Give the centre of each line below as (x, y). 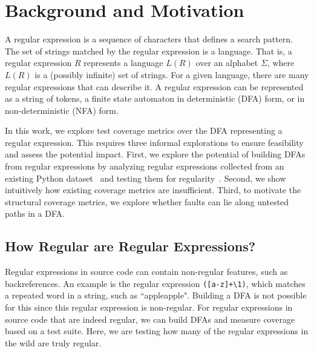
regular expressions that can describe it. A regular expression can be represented (154, 86)
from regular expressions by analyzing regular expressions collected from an (145, 166)
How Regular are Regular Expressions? (130, 246)
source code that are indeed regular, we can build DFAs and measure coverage (150, 319)
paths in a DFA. (35, 213)
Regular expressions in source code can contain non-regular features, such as (146, 272)
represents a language (123, 63)
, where (281, 63)
